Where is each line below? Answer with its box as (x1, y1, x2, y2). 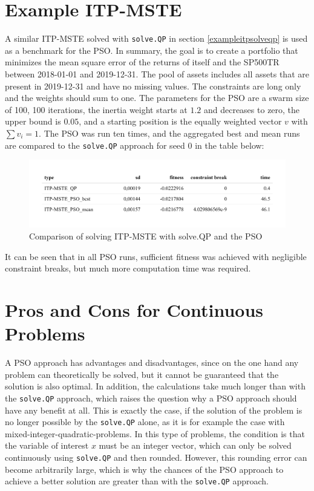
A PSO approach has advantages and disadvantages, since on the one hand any (5, 356, 299, 369)
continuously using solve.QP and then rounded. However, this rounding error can (5, 450, 307, 463)
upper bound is (5, 115, 61, 128)
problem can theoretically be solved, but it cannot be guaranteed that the (5, 368, 279, 380)
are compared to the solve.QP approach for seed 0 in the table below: (5, 138, 264, 151)
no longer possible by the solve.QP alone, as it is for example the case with (5, 415, 285, 428)
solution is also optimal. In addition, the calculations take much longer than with (5, 380, 306, 392)
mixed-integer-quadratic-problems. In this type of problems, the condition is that (5, 427, 305, 440)
